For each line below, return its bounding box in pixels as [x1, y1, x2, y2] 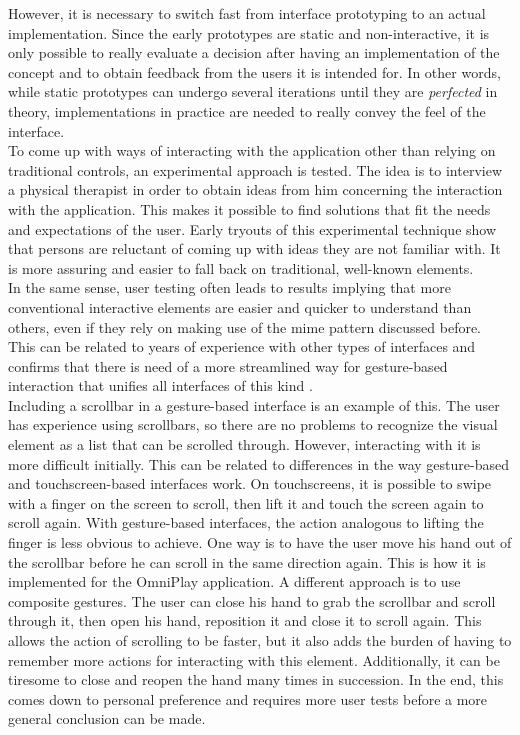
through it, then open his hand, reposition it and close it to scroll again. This [8, 610, 482, 631]
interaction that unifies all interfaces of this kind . [8, 375, 313, 396]
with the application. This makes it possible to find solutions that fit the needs [8, 198, 491, 219]
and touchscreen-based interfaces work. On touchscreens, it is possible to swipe [8, 473, 492, 494]
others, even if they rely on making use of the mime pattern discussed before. [8, 316, 482, 337]
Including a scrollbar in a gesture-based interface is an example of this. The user [8, 394, 500, 415]
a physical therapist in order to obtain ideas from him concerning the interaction [8, 179, 503, 200]
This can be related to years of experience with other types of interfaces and [8, 336, 476, 357]
